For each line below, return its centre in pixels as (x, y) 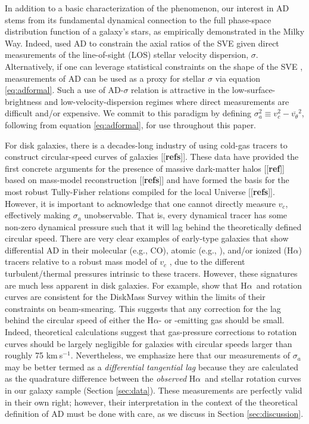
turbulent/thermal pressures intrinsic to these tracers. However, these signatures (151, 273)
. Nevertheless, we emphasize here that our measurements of (180, 355)
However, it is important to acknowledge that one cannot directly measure (140, 203)
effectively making (38, 215)
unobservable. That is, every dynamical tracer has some (186, 215)
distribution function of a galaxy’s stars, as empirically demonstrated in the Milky (155, 31)
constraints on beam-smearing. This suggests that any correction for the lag (143, 308)
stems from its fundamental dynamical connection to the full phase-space (138, 19)
